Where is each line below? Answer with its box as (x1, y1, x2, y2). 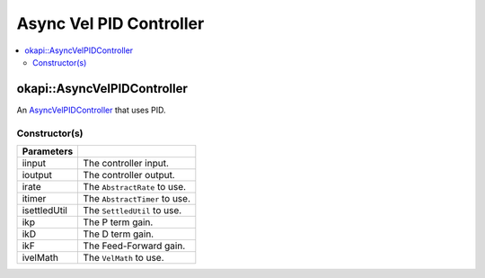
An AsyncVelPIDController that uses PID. (16, 104, 166, 115)
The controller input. (83, 157, 170, 169)
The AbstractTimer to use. (83, 192, 190, 204)
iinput (22, 157, 47, 169)
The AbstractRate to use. (83, 180, 187, 193)
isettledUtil (22, 203, 67, 216)
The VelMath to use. (83, 251, 165, 264)
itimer (22, 192, 47, 204)
